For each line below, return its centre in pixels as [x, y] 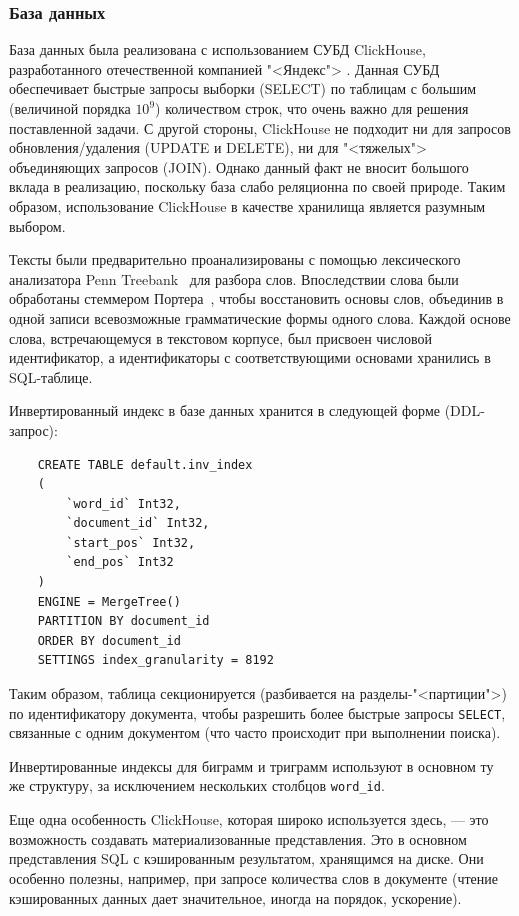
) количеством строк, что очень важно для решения [312, 108]
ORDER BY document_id [109, 640]
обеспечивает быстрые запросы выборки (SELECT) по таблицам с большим [243, 88]
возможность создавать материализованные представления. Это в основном [238, 838]
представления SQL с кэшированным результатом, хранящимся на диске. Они [246, 858]
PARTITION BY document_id [123, 621]
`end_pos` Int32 [120, 562]
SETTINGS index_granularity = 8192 [155, 660]
